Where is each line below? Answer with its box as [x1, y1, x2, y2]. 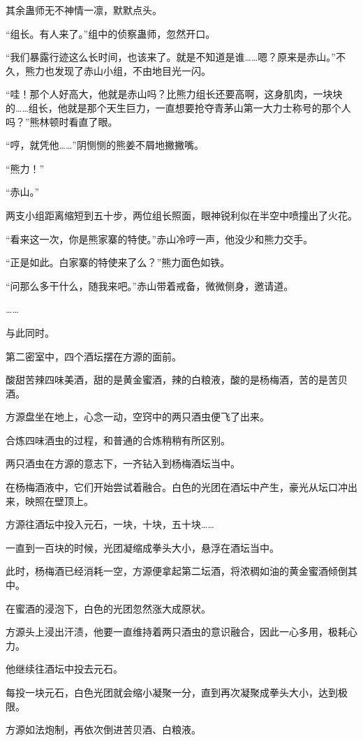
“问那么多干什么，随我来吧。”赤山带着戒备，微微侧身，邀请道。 [6, 278, 294, 293]
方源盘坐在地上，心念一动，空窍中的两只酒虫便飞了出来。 [6, 409, 269, 424]
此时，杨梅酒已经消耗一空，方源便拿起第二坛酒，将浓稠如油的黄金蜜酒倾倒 [6, 564, 348, 578]
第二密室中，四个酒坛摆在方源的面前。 [6, 349, 181, 363]
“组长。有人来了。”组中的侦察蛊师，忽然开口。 [6, 26, 216, 41]
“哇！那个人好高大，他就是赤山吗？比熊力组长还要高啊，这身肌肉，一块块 [6, 87, 343, 101]
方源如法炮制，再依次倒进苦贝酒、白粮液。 [6, 722, 201, 737]
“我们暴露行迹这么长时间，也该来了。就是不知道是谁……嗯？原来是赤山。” [6, 50, 336, 64]
